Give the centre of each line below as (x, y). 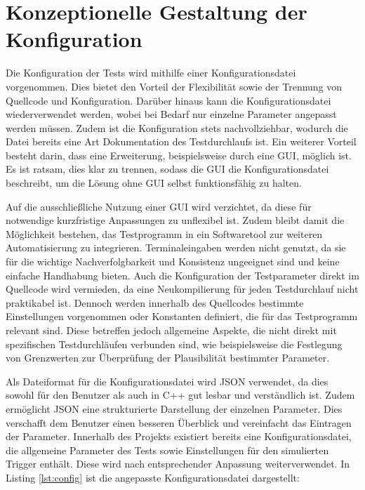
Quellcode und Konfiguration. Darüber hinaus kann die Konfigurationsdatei (168, 100)
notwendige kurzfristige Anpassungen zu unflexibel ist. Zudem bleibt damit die (175, 220)
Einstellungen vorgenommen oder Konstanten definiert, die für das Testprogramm (182, 316)
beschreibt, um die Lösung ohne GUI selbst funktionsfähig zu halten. (154, 183)
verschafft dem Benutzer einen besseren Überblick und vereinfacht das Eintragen (179, 422)
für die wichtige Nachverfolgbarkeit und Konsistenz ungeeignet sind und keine (173, 261)
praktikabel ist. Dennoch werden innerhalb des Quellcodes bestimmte (155, 302)
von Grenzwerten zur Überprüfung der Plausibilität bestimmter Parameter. (168, 358)
